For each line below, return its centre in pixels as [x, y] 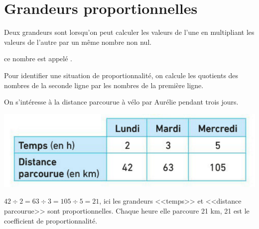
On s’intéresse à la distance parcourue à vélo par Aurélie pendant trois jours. [121, 102]
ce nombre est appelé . [38, 58]
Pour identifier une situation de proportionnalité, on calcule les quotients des [121, 75]
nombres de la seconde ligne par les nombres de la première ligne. [104, 85]
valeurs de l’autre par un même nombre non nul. [78, 42]
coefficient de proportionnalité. [51, 220]
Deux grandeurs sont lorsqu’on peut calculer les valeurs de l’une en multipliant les [129, 32]
